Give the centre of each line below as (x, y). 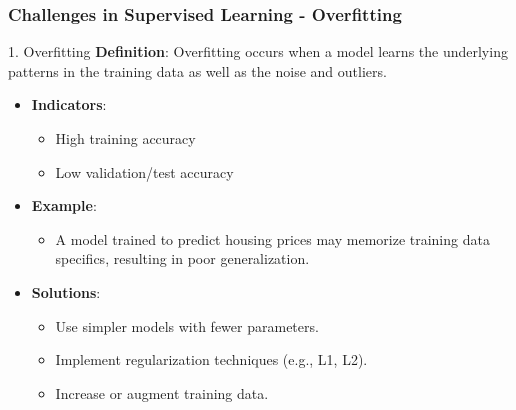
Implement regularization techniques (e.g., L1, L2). (211, 359)
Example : (64, 205)
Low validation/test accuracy (144, 171)
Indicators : (69, 104)
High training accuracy (125, 138)
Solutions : (66, 291)
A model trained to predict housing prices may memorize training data (272, 238)
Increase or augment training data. (162, 392)
